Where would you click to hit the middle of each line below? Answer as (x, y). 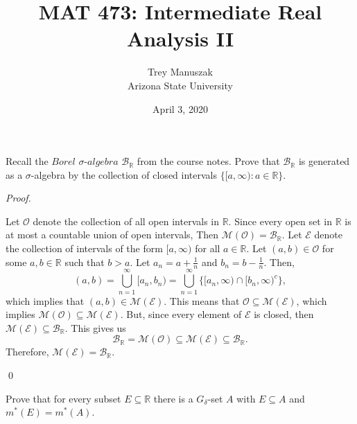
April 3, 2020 (180, 108)
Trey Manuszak (180, 72)
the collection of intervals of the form (84, 248)
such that (85, 262)
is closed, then (284, 314)
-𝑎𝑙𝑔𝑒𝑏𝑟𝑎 (101, 162)
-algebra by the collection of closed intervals (124, 174)
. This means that (202, 300)
